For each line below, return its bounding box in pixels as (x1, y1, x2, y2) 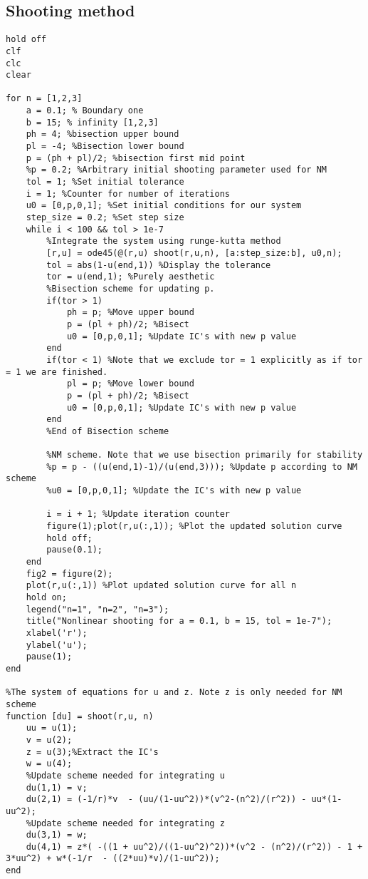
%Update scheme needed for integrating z (26, 818, 225, 828)
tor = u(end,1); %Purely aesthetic (46, 272, 215, 282)
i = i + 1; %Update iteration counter (46, 509, 230, 520)
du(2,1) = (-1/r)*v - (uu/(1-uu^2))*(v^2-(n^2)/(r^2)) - (26, 794, 307, 805)
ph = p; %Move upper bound (66, 307, 194, 318)
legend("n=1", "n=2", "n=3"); (26, 604, 169, 615)
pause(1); (26, 652, 73, 662)
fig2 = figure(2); (26, 568, 113, 579)
